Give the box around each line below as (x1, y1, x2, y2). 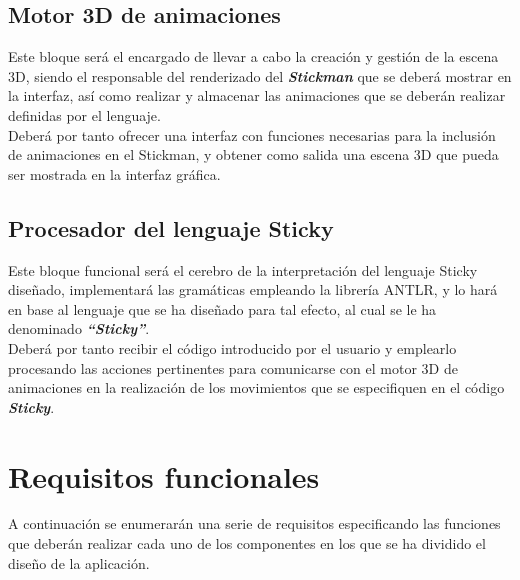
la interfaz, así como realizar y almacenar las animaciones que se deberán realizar (8, 85, 506, 106)
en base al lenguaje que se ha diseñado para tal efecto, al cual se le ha (8, 298, 437, 319)
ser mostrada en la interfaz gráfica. (8, 163, 221, 184)
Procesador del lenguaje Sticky (8, 212, 334, 243)
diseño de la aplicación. (8, 552, 150, 573)
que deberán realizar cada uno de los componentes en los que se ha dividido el (8, 533, 486, 554)
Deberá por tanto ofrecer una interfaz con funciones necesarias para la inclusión (8, 124, 496, 145)
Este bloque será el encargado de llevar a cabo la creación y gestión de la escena (8, 46, 499, 67)
